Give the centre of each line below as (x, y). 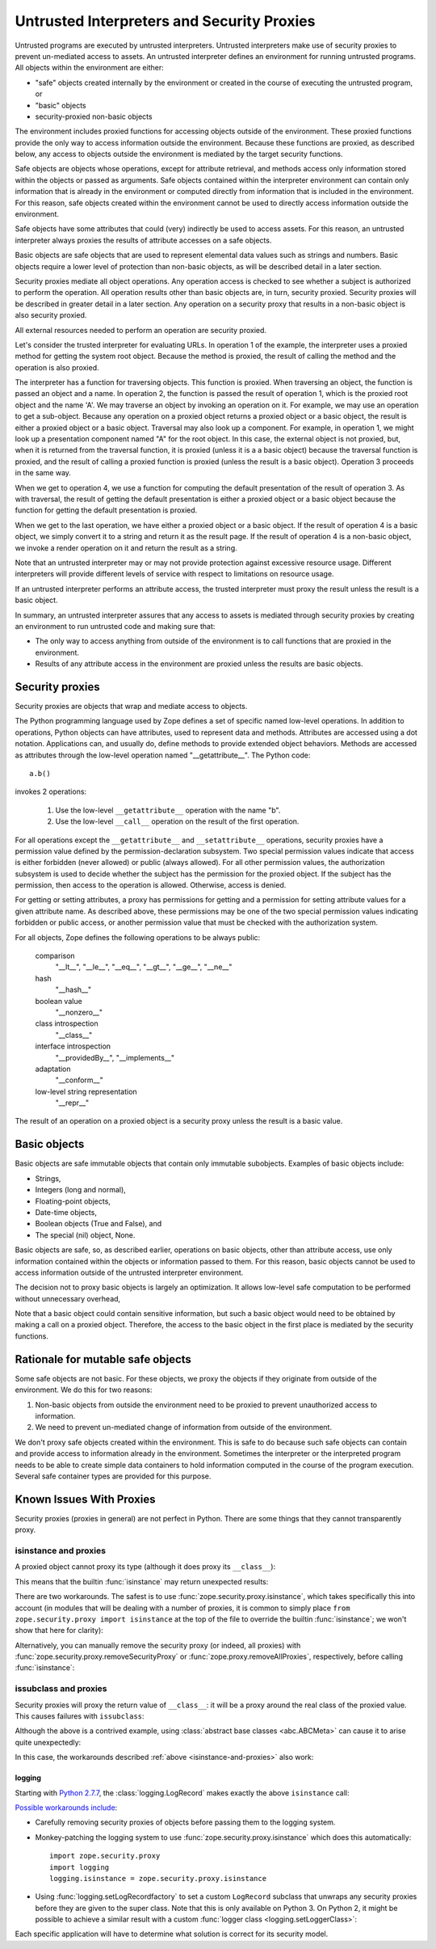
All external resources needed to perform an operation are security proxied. (140, 330)
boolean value (59, 1001)
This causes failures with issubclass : (80, 1716)
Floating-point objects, (73, 1201)
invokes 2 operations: (51, 791)
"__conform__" (80, 1080)
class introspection (67, 1023)
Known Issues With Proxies (85, 1499)
